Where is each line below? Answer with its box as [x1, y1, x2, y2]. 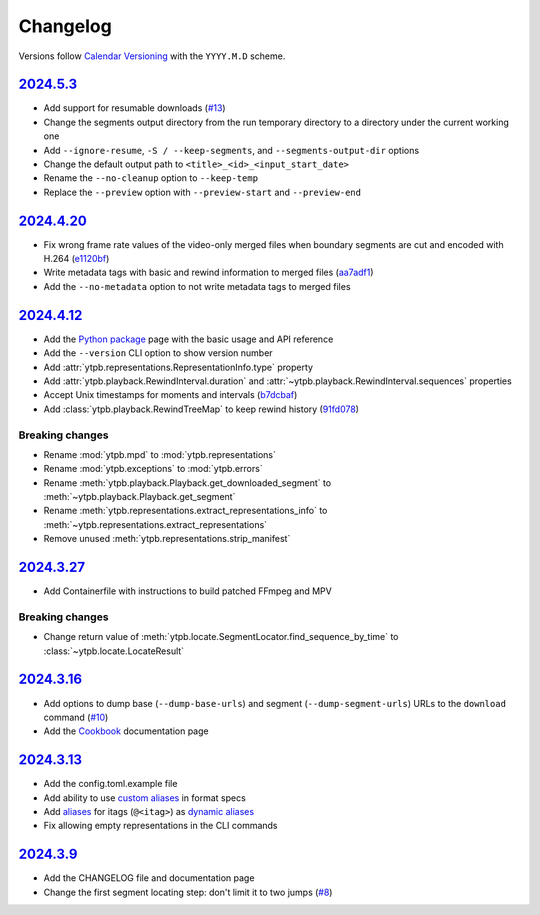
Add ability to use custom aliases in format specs [43, 791, 247, 804]
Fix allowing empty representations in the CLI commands [43, 820, 279, 832]
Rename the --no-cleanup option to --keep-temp [43, 172, 259, 184]
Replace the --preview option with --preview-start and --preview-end [43, 186, 362, 198]
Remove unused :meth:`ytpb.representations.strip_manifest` [43, 533, 291, 545]
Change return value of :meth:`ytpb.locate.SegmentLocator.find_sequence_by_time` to [43, 631, 399, 643]
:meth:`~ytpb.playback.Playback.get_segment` [43, 491, 236, 503]
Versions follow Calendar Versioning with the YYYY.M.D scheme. [18, 50, 286, 62]
